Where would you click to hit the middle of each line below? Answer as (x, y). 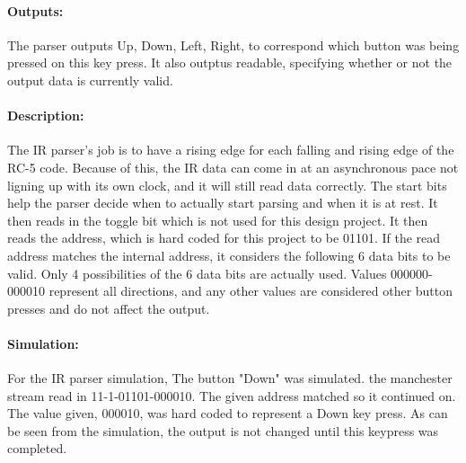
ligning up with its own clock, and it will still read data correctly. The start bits (227, 185)
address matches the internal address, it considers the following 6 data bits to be (229, 255)
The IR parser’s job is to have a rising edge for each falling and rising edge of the (231, 150)
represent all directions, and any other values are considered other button (251, 291)
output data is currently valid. (90, 80)
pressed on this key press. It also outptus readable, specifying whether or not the (230, 62)
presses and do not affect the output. (109, 308)
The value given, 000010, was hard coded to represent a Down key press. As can (228, 413)
